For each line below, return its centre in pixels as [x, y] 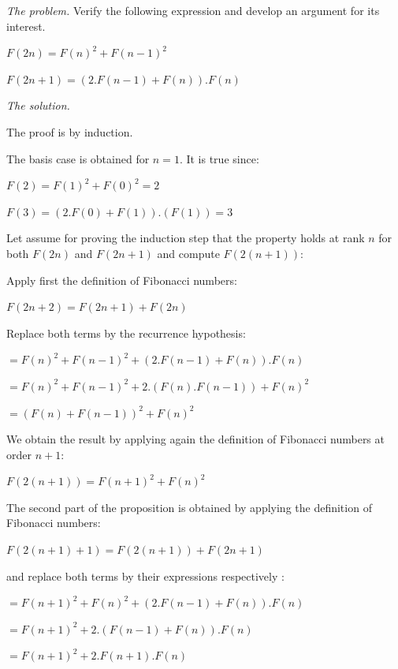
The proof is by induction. [70, 131]
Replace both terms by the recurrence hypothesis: [126, 333]
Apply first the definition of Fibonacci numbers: [122, 280]
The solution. [38, 105]
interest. [26, 26]
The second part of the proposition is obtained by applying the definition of [189, 507]
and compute [188, 253]
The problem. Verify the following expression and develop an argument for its [193, 10]
